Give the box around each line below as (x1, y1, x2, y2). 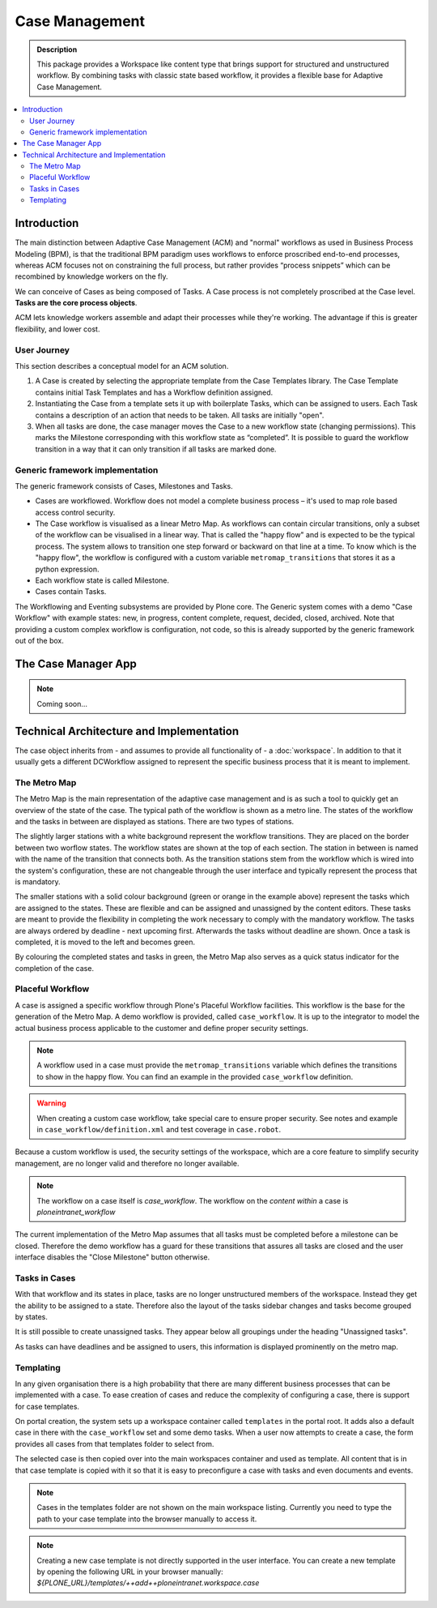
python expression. (35, 564, 100, 574)
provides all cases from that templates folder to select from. (15, 1439, 214, 1448)
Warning (36, 1098, 66, 1108)
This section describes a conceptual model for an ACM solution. (15, 361, 229, 371)
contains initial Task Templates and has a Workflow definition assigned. (35, 387, 274, 397)
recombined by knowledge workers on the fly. (15, 272, 168, 281)
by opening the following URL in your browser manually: (36, 1567, 223, 1576)
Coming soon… (36, 699, 88, 708)
